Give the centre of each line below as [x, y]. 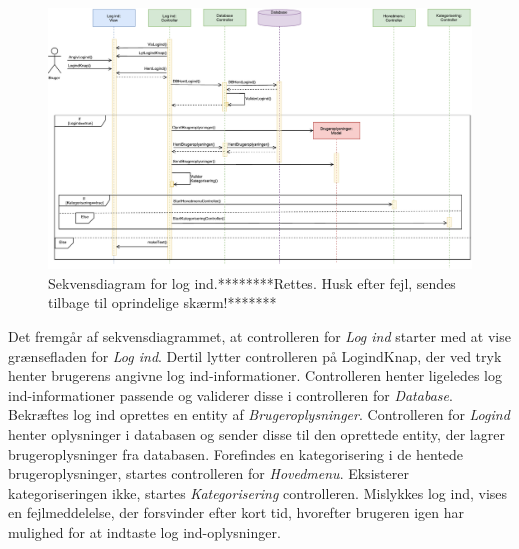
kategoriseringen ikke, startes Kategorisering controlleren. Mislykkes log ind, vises [258, 492]
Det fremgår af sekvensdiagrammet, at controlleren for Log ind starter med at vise [259, 336]
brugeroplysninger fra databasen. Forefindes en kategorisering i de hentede [236, 453]
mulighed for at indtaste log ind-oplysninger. [144, 531]
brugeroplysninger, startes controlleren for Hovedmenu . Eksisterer [208, 473]
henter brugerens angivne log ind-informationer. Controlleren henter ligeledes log [255, 375]
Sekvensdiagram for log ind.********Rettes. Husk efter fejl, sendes [252, 282]
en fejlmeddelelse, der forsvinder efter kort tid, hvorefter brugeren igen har [236, 512]
